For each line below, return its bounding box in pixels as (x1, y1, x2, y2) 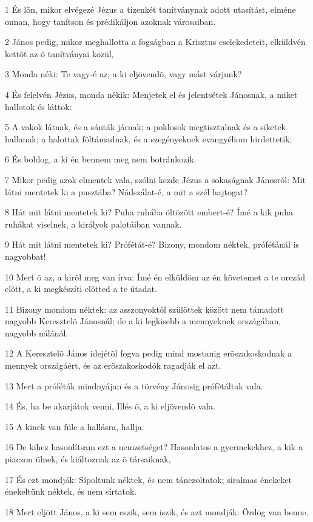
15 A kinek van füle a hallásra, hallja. (5, 420, 144, 433)
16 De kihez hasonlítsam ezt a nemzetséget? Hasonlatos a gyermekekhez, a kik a (5, 440, 303, 453)
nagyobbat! (5, 249, 46, 262)
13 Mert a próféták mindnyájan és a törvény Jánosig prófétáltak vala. (5, 379, 263, 392)
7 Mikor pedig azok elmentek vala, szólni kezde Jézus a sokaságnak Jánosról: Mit (5, 173, 306, 186)
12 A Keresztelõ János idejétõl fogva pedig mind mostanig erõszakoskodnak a (5, 347, 292, 360)
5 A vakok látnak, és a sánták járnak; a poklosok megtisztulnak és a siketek (5, 120, 286, 133)
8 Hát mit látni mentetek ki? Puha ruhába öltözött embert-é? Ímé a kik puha (5, 206, 294, 218)
